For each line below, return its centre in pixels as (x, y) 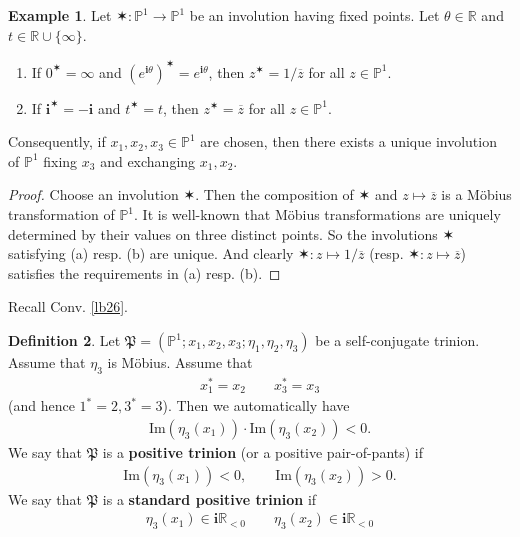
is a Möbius (476, 194)
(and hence (41, 405)
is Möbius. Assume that (180, 362)
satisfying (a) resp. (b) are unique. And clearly (151, 253)
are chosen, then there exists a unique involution (348, 141)
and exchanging (148, 160)
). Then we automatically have (256, 405)
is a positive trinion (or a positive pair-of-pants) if (263, 452)
